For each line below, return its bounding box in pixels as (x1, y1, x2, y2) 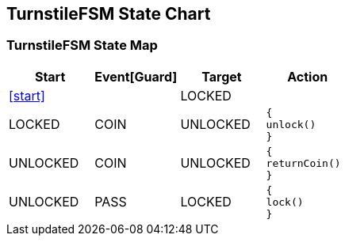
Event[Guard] (94, 68, 178, 85)
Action (287, 68, 328, 85)
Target (201, 68, 242, 85)
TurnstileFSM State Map (6, 37, 158, 54)
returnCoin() (266, 157, 341, 169)
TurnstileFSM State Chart (6, 4, 211, 24)
